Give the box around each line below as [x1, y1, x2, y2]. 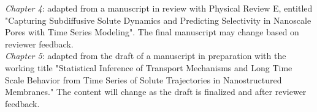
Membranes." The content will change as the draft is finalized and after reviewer [5, 85, 307, 98]
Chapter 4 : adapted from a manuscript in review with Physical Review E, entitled [5, 2, 313, 14]
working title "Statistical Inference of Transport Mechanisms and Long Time [5, 61, 292, 74]
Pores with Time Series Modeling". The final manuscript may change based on [5, 26, 299, 38]
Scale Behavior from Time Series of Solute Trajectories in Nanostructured [5, 73, 282, 86]
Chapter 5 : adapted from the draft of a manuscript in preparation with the [5, 49, 286, 62]
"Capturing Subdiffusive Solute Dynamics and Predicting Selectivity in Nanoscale [5, 13, 311, 26]
